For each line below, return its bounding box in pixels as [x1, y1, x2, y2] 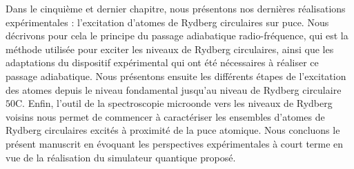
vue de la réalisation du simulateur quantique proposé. [6, 150, 236, 164]
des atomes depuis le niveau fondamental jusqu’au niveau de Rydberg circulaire [6, 82, 342, 97]
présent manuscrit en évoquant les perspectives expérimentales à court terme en [6, 136, 344, 150]
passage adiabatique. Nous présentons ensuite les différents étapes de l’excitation [6, 68, 346, 83]
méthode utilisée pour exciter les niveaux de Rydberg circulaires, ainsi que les [6, 41, 334, 56]
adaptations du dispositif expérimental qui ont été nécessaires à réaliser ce [6, 55, 319, 70]
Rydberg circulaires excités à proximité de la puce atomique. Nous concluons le [6, 123, 340, 137]
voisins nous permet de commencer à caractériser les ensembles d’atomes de [6, 109, 325, 123]
